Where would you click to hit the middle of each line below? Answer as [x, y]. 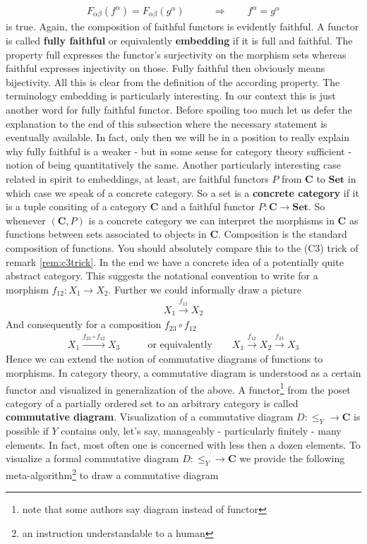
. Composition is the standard [283, 234]
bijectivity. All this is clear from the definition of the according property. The [173, 81]
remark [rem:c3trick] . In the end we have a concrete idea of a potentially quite [175, 261]
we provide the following [292, 458]
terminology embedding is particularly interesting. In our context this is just [171, 96]
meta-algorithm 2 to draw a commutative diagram [112, 474]
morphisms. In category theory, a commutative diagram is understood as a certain [183, 372]
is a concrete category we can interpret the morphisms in [211, 220]
